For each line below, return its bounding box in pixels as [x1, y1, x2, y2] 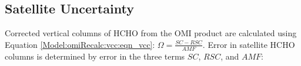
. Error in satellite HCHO [202, 38, 295, 50]
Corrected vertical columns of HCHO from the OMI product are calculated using [5, 27, 297, 39]
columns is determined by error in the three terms [5, 50, 185, 62]
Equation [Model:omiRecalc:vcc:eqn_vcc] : [5, 38, 155, 50]
